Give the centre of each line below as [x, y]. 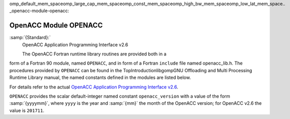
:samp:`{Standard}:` [30, 38]
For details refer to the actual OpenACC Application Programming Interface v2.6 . [94, 87]
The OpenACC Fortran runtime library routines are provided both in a [94, 54]
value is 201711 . [27, 110]
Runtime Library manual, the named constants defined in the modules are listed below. [100, 78]
